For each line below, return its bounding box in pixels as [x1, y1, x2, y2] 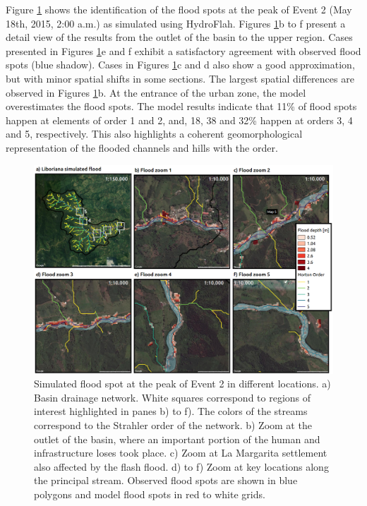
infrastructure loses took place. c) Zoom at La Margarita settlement [34, 445, 327, 460]
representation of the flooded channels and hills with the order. [6, 140, 278, 155]
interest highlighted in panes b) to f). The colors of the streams [34, 404, 308, 418]
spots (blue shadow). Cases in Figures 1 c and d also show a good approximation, [6, 57, 355, 72]
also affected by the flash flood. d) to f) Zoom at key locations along [34, 459, 329, 474]
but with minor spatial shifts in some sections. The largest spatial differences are [6, 71, 354, 85]
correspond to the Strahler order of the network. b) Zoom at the [34, 417, 312, 432]
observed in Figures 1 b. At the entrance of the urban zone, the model [6, 85, 306, 100]
